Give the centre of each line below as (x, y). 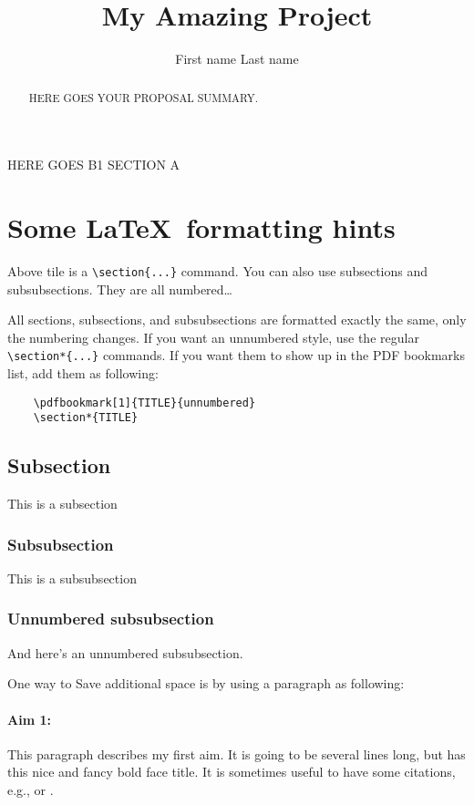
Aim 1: (29, 719)
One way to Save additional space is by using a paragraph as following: (206, 683)
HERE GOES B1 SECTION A (94, 165)
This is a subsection (62, 504)
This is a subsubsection (72, 578)
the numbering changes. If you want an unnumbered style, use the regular (213, 337)
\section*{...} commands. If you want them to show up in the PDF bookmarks (237, 355)
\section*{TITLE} (86, 418)
